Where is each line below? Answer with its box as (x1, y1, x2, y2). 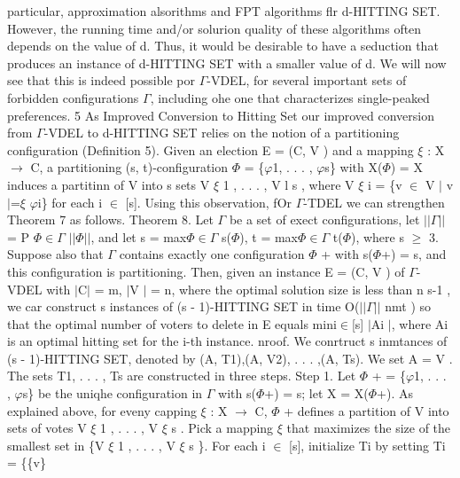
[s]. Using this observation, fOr (125, 192, 292, 211)
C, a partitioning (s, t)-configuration (30, 158, 229, 176)
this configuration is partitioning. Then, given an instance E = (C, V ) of (7, 262, 405, 280)
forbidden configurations (7, 88, 139, 106)
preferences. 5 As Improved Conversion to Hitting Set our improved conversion (7, 106, 435, 124)
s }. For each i (189, 435, 266, 454)
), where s (350, 227, 404, 246)
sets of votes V (7, 419, 87, 437)
